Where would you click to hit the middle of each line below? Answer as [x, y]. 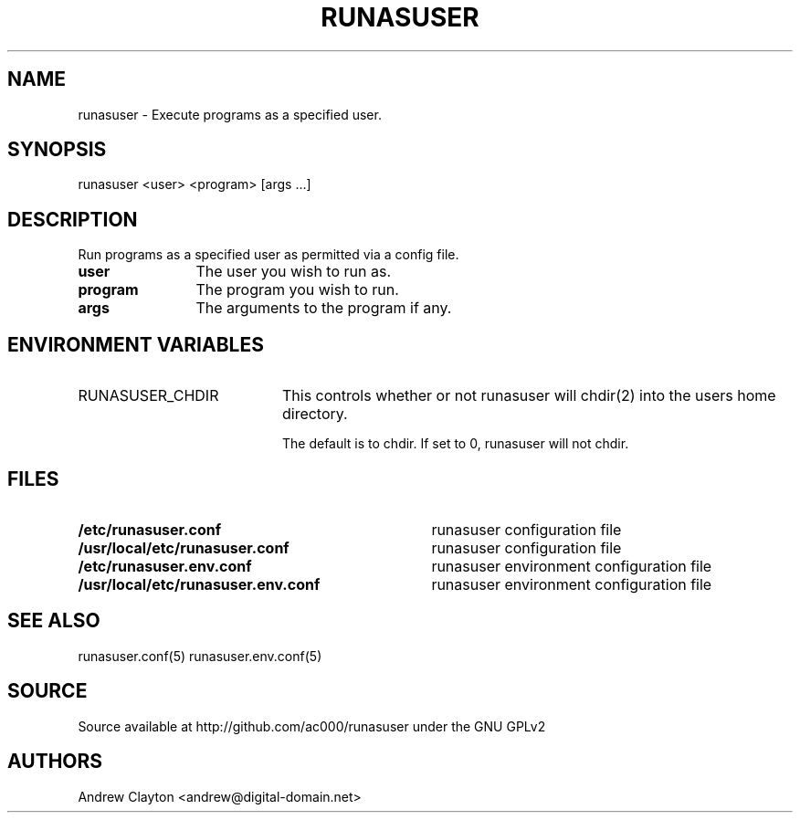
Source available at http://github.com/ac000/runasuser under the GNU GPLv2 [312, 726]
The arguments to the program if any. [324, 308]
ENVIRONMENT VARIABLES [136, 344]
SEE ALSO [54, 621]
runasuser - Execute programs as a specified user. [230, 114]
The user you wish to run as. [294, 272]
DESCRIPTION [73, 219]
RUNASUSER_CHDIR [148, 396]
